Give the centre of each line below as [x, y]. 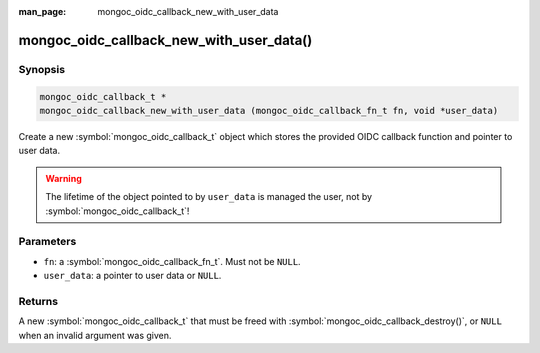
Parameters [47, 242]
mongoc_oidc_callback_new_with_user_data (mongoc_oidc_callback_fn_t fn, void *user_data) [269, 110]
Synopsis [41, 69]
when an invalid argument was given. [95, 335]
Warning [63, 178]
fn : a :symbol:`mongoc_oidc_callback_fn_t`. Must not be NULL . [172, 261]
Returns [38, 301]
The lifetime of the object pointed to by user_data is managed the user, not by [209, 197]
